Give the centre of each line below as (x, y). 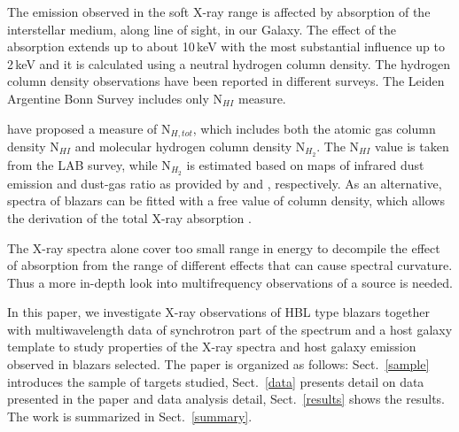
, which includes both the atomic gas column (314, 128)
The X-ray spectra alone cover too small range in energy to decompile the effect (224, 247)
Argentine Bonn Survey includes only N (115, 98)
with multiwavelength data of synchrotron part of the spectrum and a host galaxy (230, 329)
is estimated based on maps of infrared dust (305, 164)
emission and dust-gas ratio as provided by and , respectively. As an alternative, (225, 183)
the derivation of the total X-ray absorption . (129, 217)
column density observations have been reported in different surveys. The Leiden (226, 81)
